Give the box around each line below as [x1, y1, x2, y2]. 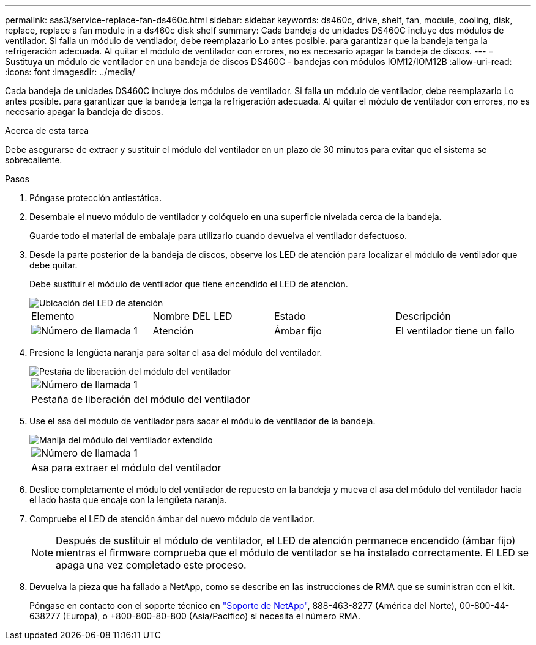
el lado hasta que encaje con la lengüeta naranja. [29, 495, 227, 505]
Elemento [31, 310, 75, 322]
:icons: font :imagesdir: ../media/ [5, 67, 135, 77]
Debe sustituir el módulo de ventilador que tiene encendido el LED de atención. [29, 279, 348, 289]
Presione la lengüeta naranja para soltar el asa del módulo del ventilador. [29, 347, 322, 358]
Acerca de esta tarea [5, 125, 89, 136]
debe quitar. [29, 260, 78, 270]
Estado [274, 310, 306, 322]
